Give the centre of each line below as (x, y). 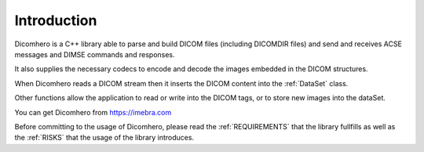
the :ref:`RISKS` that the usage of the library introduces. (104, 138)
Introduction (56, 20)
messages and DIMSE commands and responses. (95, 54)
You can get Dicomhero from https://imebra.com (93, 112)
